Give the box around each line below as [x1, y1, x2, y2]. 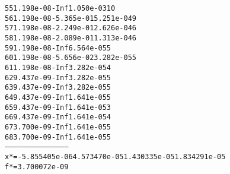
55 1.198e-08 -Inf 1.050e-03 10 [5, 4, 116, 12]
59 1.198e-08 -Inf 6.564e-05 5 [5, 43, 111, 52]
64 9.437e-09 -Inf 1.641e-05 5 [5, 93, 111, 102]
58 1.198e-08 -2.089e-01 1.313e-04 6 [5, 33, 136, 42]
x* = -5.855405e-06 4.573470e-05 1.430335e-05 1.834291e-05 [5, 152, 226, 161]
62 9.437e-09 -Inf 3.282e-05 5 [5, 73, 111, 82]
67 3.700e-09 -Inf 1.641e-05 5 [5, 122, 111, 131]
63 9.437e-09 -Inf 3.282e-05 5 [5, 83, 111, 92]
